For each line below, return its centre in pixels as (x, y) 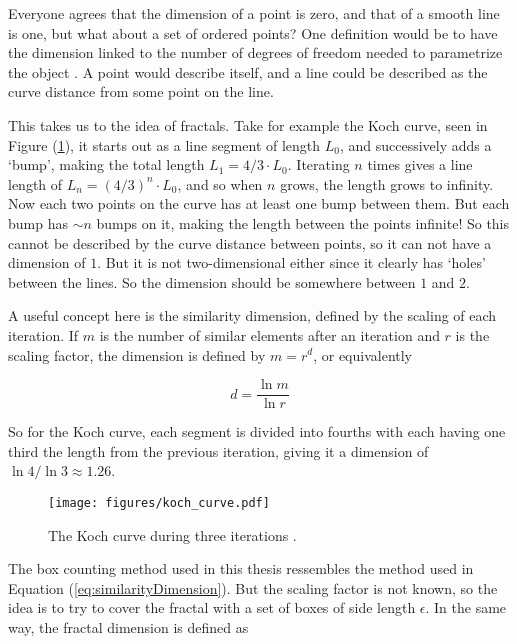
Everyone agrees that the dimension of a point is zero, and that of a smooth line (254, 13)
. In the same (466, 607)
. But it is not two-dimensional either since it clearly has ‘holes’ (291, 262)
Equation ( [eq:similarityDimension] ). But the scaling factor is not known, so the (253, 587)
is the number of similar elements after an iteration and (269, 334)
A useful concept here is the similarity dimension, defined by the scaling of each (252, 315)
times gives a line (420, 164)
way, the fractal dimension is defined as (128, 626)
